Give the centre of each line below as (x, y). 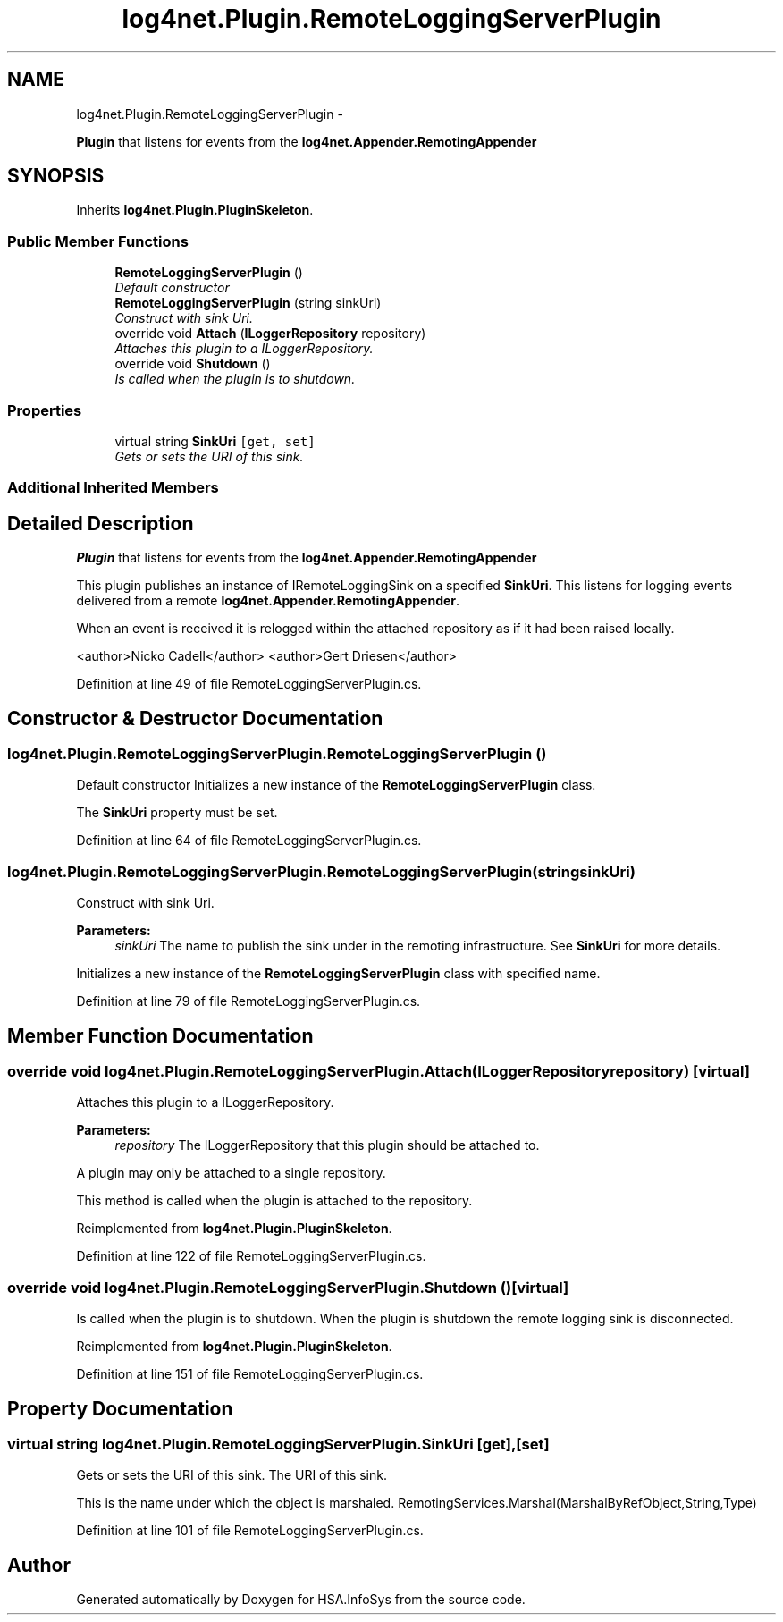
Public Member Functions (98, 241)
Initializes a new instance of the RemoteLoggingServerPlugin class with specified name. (338, 974)
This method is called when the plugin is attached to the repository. (274, 1201)
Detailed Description (101, 523)
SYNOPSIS (56, 176)
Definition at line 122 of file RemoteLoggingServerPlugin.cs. (251, 1256)
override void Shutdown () (193, 364)
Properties (45, 410)
